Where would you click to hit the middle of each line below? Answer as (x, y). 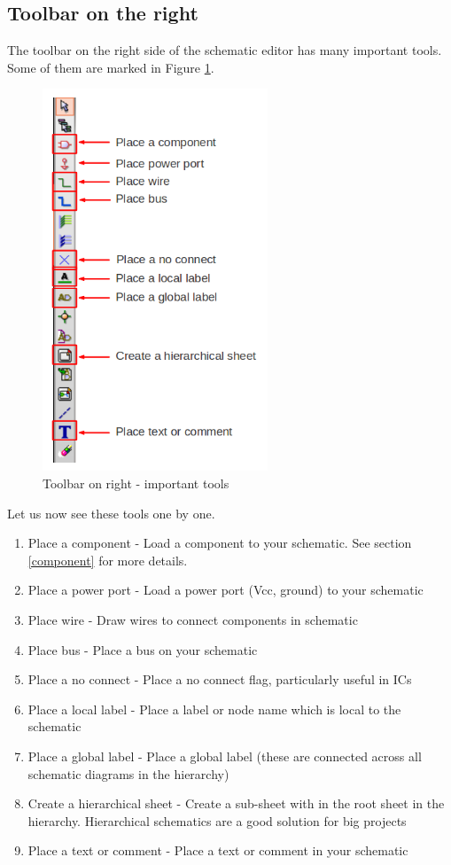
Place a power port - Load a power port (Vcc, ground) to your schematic (225, 590)
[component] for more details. (108, 560)
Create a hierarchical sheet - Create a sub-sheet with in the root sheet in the (236, 803)
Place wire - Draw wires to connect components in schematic (193, 620)
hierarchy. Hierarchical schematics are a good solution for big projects (217, 820)
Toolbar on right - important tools (136, 483)
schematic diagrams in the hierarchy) (128, 773)
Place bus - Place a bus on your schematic (143, 649)
